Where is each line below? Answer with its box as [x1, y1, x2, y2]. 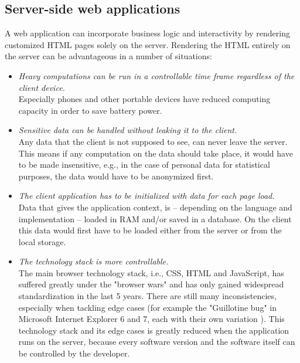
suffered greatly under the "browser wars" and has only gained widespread [18, 278, 284, 290]
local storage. [18, 235, 66, 247]
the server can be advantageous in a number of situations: [5, 50, 212, 62]
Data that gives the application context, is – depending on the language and [18, 201, 292, 213]
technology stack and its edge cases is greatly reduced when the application [18, 324, 289, 336]
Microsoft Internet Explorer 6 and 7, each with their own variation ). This [18, 313, 285, 325]
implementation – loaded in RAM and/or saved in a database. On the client [18, 212, 292, 225]
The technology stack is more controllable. [18, 255, 169, 267]
